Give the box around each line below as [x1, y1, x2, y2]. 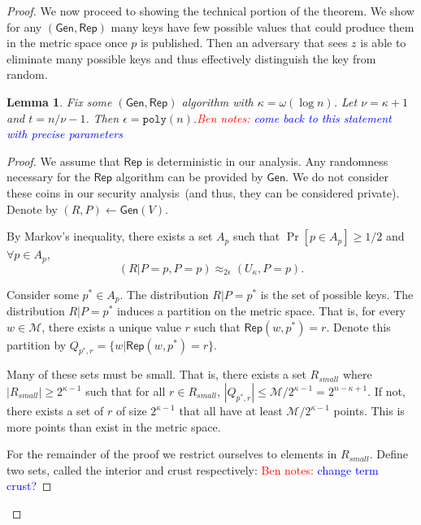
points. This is [333, 402, 405, 419]
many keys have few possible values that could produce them [111, 18, 414, 35]
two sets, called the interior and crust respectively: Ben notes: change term [7, 461, 379, 478]
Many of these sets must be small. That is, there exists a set [7, 366, 306, 383]
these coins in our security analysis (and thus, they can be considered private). [7, 184, 400, 201]
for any [7, 18, 42, 35]
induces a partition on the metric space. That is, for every [116, 302, 406, 319]
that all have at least [179, 402, 283, 419]
